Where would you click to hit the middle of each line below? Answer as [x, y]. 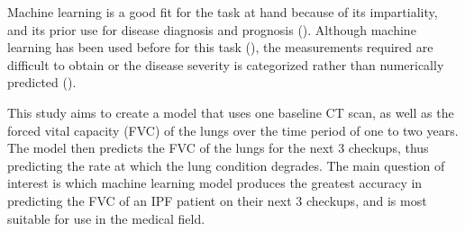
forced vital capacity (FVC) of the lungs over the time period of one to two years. [233, 130]
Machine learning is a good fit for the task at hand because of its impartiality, [223, 12]
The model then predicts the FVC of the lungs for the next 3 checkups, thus [218, 148]
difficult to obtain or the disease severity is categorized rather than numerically [226, 64]
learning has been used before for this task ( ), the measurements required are [220, 47]
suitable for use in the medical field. [106, 218]
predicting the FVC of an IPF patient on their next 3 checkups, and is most [217, 200]
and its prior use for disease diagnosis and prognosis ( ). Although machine [212, 29]
